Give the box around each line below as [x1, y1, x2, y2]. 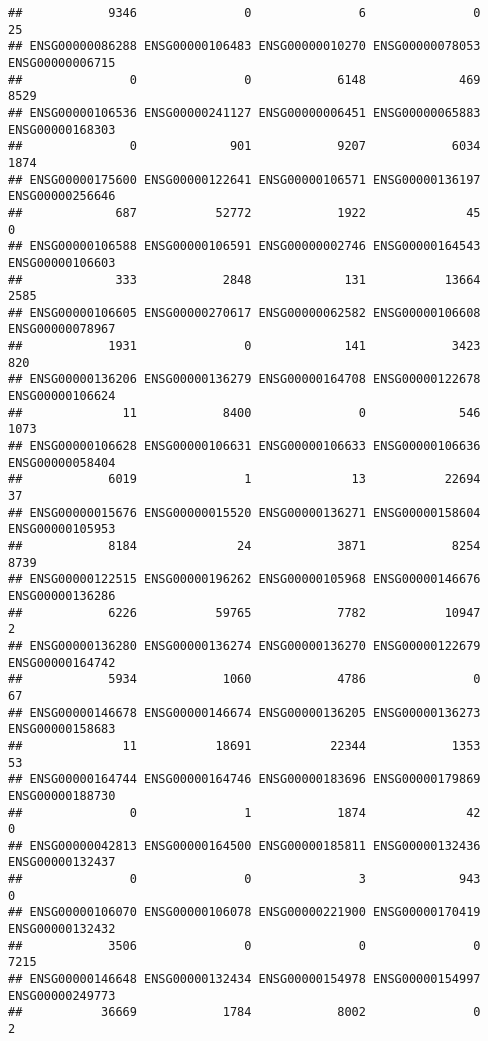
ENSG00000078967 [8, 322, 116, 337]
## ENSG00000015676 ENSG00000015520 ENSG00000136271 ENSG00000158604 [8, 505, 481, 520]
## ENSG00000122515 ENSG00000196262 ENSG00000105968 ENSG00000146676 [8, 572, 481, 587]
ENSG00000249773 [8, 988, 116, 1003]
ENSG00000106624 [8, 389, 116, 404]
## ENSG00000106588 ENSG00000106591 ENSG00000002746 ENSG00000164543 [8, 239, 481, 254]
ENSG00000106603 [8, 255, 116, 270]
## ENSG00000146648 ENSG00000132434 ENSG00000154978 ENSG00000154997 [8, 972, 481, 987]
